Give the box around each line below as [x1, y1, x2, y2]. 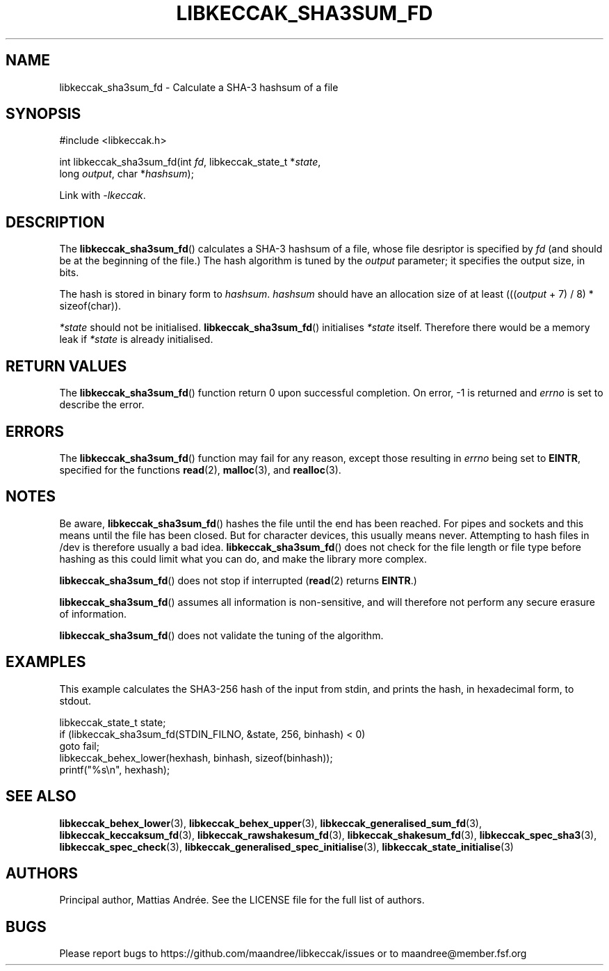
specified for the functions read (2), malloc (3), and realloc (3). [59, 463, 341, 476]
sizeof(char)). [59, 300, 122, 312]
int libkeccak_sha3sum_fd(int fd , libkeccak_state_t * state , [59, 156, 321, 168]
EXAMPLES [6, 653, 86, 671]
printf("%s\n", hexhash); [59, 763, 170, 776]
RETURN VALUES [6, 357, 127, 375]
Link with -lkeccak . [59, 189, 146, 202]
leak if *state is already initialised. [59, 333, 213, 346]
